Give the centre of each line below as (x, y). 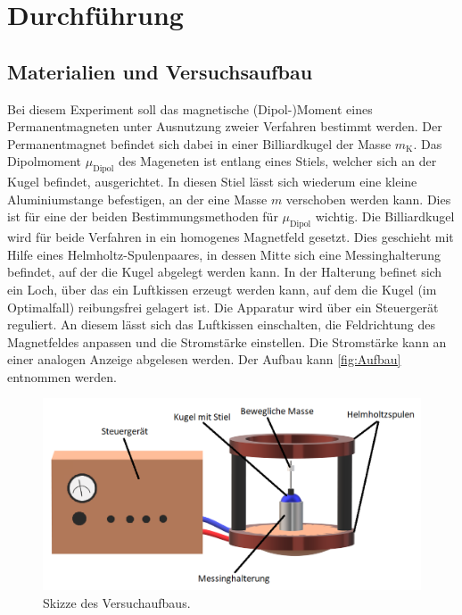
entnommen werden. (62, 376)
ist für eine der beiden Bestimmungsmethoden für (143, 216)
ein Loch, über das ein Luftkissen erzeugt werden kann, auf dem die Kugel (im (222, 289)
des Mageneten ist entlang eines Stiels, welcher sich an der (277, 161)
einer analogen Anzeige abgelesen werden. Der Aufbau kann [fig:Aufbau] (204, 359)
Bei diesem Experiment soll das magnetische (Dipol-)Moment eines (190, 108)
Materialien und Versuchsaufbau (160, 71)
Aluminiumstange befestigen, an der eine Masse (137, 199)
